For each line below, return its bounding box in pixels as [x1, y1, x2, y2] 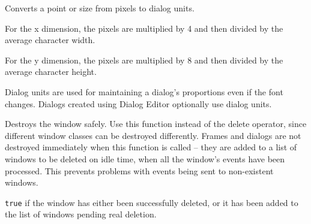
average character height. [5, 65, 97, 78]
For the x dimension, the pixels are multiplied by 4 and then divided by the [5, 22, 283, 34]
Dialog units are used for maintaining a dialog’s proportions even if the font [5, 85, 283, 98]
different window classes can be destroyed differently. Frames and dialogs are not [5, 129, 301, 141]
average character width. [5, 34, 95, 46]
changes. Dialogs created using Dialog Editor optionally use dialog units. [5, 97, 272, 110]
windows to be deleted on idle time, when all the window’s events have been [5, 152, 285, 165]
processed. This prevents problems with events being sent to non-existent [5, 164, 274, 177]
